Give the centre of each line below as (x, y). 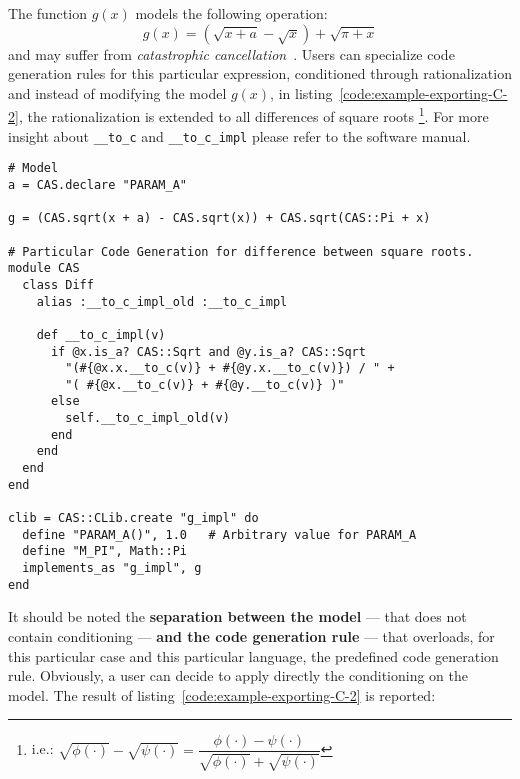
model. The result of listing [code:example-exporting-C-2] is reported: (222, 694)
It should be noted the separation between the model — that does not (237, 616)
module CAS (44, 268)
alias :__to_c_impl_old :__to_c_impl (162, 301)
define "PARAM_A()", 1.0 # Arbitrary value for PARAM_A (219, 534)
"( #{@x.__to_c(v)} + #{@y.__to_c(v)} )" (205, 384)
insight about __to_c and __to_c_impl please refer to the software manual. (239, 135)
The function (47, 13)
